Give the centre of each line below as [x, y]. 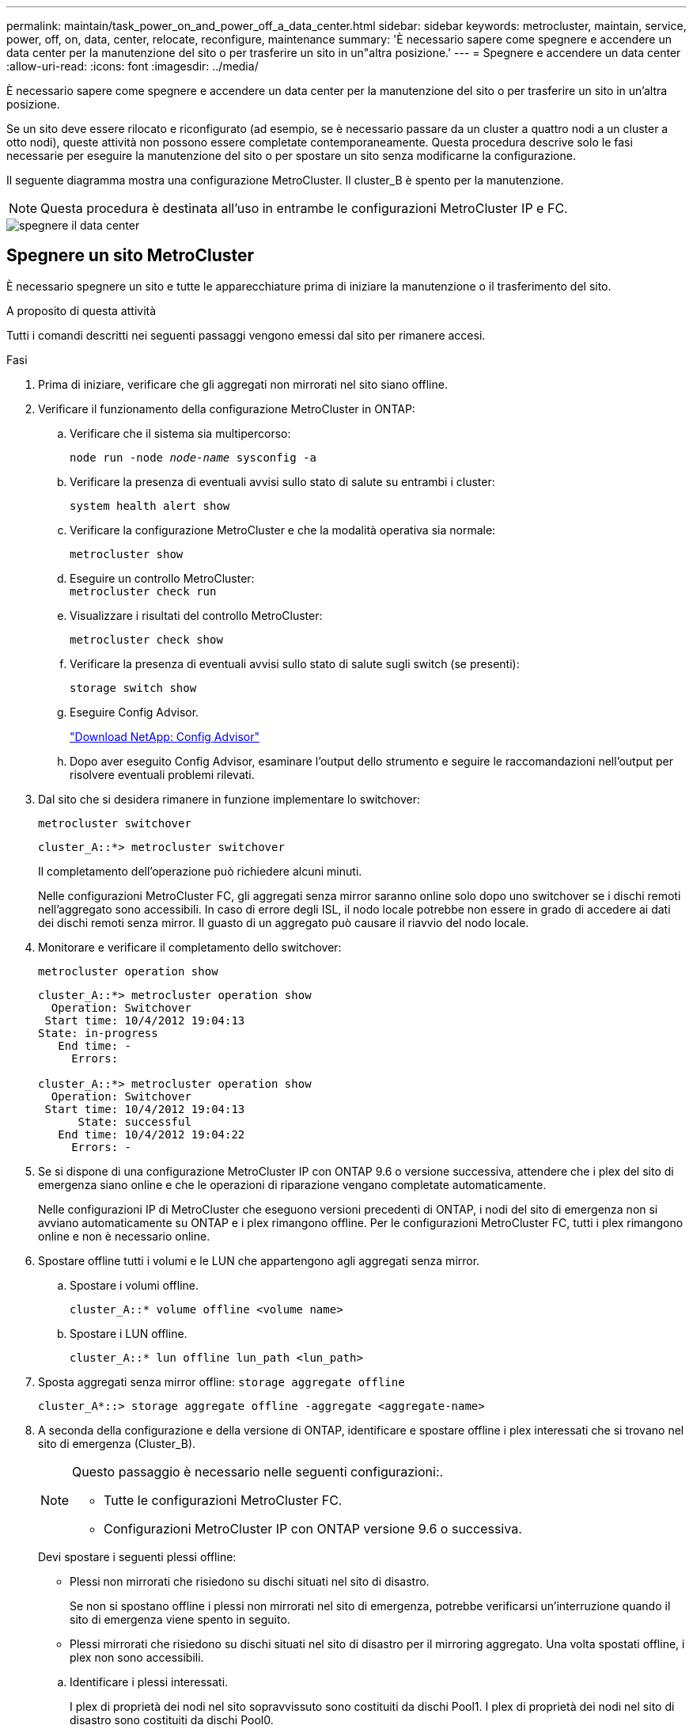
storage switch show [133, 688]
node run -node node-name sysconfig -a [193, 457]
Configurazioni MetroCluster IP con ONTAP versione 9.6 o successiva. [313, 1528]
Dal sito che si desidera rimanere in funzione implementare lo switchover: [229, 799]
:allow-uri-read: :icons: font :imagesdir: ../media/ [133, 66]
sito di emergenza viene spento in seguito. [180, 1619]
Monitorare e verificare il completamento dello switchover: [190, 947]
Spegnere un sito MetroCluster [131, 256]
